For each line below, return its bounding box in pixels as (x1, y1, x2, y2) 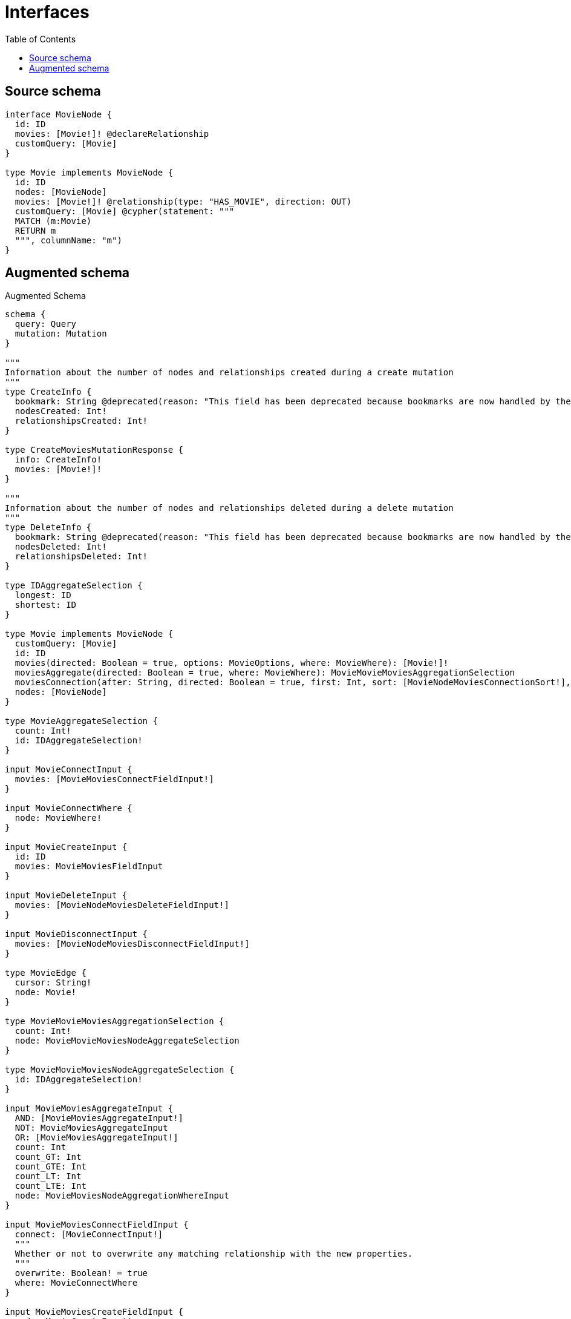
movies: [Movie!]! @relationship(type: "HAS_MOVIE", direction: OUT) (15, 196, 352, 206)
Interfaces (5, 2, 90, 22)
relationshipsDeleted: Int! (15, 551, 148, 562)
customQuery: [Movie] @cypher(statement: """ (15, 206, 235, 216)
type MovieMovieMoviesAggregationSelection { (5, 1016, 224, 1027)
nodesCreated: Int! (15, 406, 107, 416)
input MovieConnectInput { (5, 765, 132, 775)
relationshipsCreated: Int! (15, 416, 148, 426)
